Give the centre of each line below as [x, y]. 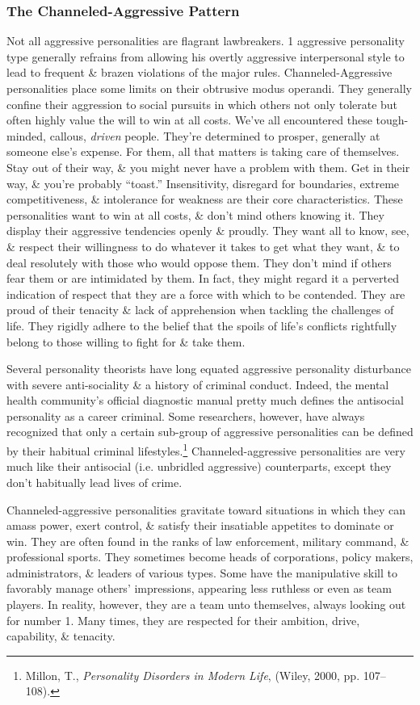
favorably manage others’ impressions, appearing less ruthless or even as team [199, 588]
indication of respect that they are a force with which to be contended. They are [206, 294]
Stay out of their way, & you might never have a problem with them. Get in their [208, 167]
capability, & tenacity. [61, 636]
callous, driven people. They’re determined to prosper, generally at [215, 135]
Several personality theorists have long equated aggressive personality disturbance [209, 369]
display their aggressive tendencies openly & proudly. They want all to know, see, [208, 231]
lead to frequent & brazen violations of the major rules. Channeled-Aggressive [199, 72]
